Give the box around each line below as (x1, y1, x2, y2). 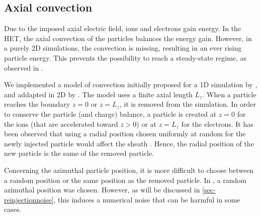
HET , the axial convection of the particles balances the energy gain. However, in (4, 33, 252, 43)
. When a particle (202, 89, 256, 99)
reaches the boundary (4, 99, 70, 109)
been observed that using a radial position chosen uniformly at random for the (4, 128, 246, 139)
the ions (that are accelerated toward (4, 118, 118, 129)
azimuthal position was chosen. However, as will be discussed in (4, 184, 200, 195)
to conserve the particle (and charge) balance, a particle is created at (4, 108, 217, 119)
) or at (136, 118, 157, 129)
